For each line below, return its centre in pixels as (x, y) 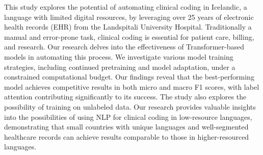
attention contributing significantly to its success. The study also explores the (125, 97)
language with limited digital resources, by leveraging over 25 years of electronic (129, 17)
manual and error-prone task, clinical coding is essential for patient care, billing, (129, 36)
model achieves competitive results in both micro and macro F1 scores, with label (132, 86)
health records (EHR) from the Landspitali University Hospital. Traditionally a (128, 27)
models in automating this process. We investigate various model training (119, 56)
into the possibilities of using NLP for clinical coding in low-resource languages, (128, 117)
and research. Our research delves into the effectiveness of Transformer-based (124, 47)
